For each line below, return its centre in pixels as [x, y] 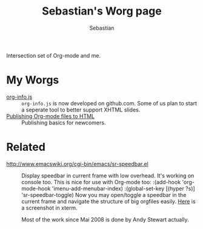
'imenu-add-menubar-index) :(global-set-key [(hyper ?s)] [123, 188]
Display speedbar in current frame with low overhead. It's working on [108, 175]
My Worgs [33, 80]
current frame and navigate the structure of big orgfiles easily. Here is [108, 201]
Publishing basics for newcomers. [64, 122]
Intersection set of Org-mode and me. [54, 55]
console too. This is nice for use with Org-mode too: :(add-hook [101, 182]
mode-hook [36, 188]
